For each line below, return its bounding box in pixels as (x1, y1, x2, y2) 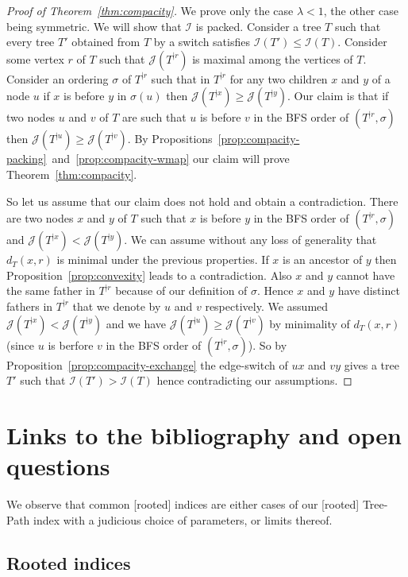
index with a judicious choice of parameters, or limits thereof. (33, 511, 333, 528)
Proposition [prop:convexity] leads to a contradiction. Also (6, 266, 292, 283)
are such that (121, 109, 187, 126)
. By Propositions (127, 130, 213, 147)
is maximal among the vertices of (192, 50, 353, 67)
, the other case (323, 2, 398, 18)
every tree (6, 33, 55, 50)
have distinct (337, 282, 400, 299)
